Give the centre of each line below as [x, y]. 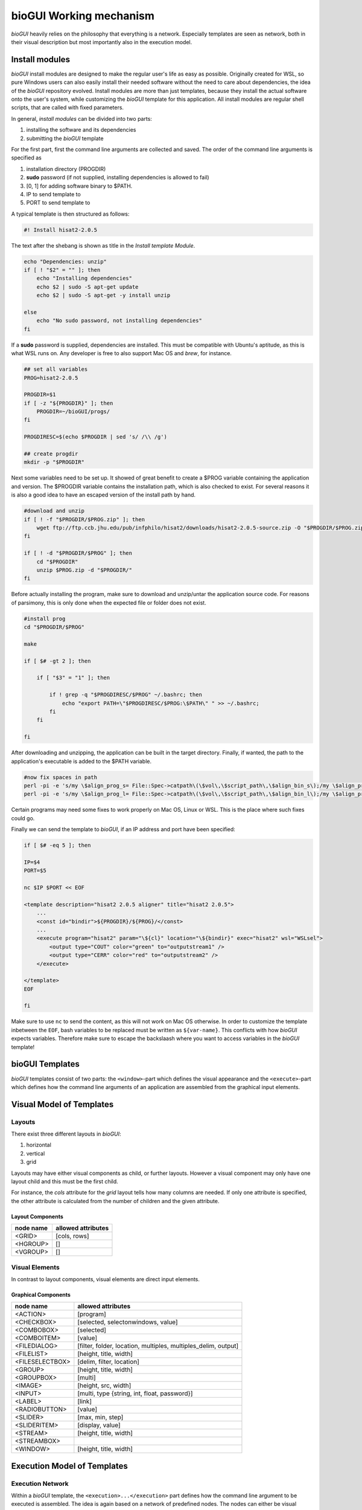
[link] [85, 1401]
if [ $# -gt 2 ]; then [57, 661]
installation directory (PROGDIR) [66, 169]
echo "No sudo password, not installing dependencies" [119, 321]
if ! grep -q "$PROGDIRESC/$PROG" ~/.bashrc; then [125, 695]
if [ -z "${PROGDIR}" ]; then [68, 403]
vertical [36, 1153]
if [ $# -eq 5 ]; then [57, 845]
